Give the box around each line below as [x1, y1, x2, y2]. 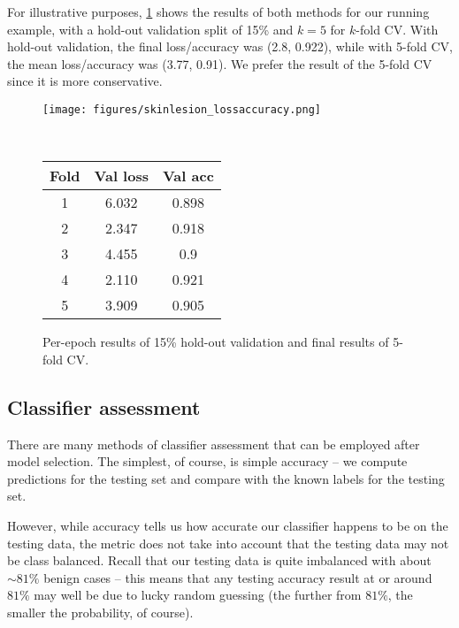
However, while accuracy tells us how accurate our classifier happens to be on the [7, 516, 448, 534]
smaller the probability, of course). [7, 602, 194, 621]
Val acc [162, 165, 214, 187]
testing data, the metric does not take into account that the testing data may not [7, 533, 449, 552]
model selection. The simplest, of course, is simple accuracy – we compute [7, 452, 408, 471]
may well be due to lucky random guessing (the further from [34, 586, 362, 604]
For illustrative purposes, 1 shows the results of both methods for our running [7, 3, 430, 20]
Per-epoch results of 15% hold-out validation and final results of [42, 333, 389, 351]
